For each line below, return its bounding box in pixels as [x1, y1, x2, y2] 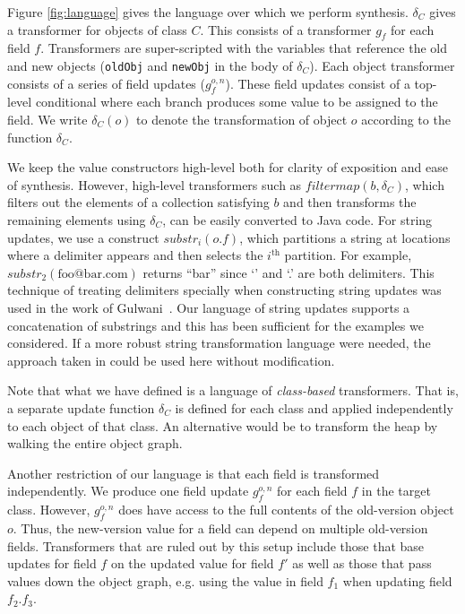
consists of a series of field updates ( [7, 74, 205, 92]
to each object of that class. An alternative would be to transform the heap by [7, 416, 438, 435]
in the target [361, 481, 431, 500]
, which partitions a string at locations [239, 228, 451, 246]
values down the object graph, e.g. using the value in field [7, 571, 323, 590]
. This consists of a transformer [200, 20, 372, 39]
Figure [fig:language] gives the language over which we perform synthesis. [7, 3, 409, 21]
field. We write [7, 110, 88, 129]
